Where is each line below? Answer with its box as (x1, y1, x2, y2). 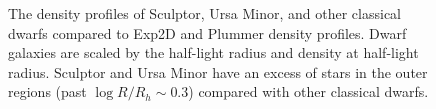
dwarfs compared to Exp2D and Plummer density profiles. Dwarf (8, 22, 407, 43)
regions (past (8, 81, 87, 102)
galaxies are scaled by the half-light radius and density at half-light (8, 42, 419, 63)
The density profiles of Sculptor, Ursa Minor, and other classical (8, 3, 401, 23)
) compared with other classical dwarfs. (188, 81, 429, 102)
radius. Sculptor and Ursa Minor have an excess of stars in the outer (8, 61, 428, 82)
